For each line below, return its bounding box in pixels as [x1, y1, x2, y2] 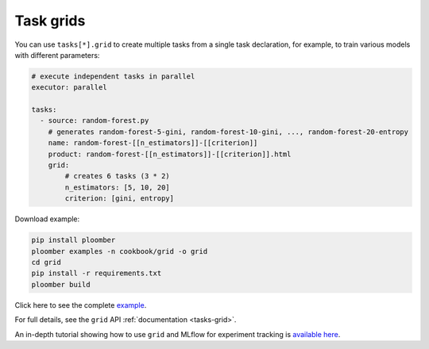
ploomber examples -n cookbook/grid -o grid [31, 247, 208, 255]
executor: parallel [31, 83, 107, 92]
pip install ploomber [31, 236, 116, 245]
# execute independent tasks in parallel [31, 71, 195, 81]
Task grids [14, 12, 86, 29]
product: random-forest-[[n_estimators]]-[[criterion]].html [48, 149, 292, 159]
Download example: [14, 214, 80, 224]
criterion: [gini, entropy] [64, 194, 175, 203]
